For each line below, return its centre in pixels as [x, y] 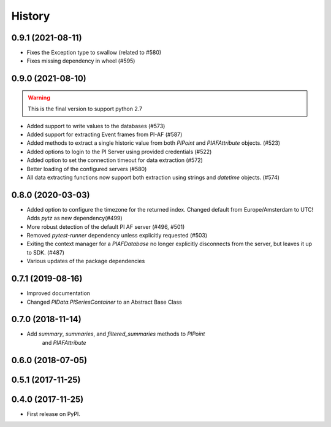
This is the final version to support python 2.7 [85, 109]
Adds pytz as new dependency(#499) [74, 218]
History [31, 16]
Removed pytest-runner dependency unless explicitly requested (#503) [117, 236]
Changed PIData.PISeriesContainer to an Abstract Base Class [104, 302]
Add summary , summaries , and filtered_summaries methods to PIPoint [116, 334]
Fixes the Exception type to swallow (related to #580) [94, 53]
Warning [39, 98]
